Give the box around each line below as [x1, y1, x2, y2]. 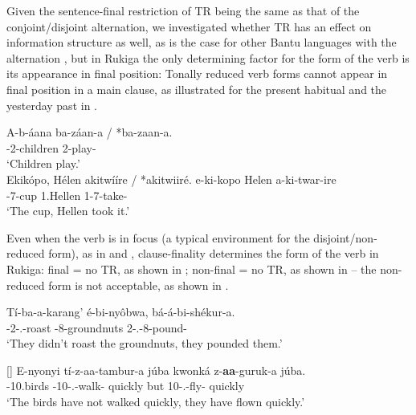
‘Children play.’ [6, 155, 80, 172]
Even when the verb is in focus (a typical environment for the [6, 229, 310, 246]
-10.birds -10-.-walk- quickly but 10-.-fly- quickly [6, 377, 245, 394]
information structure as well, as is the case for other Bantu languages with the [6, 34, 397, 51]
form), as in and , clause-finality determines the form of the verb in [48, 245, 379, 262]
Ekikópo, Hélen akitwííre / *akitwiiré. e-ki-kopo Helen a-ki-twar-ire [6, 170, 336, 187]
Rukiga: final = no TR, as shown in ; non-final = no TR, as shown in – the [6, 260, 377, 277]
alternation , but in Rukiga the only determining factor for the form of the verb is [6, 49, 410, 66]
